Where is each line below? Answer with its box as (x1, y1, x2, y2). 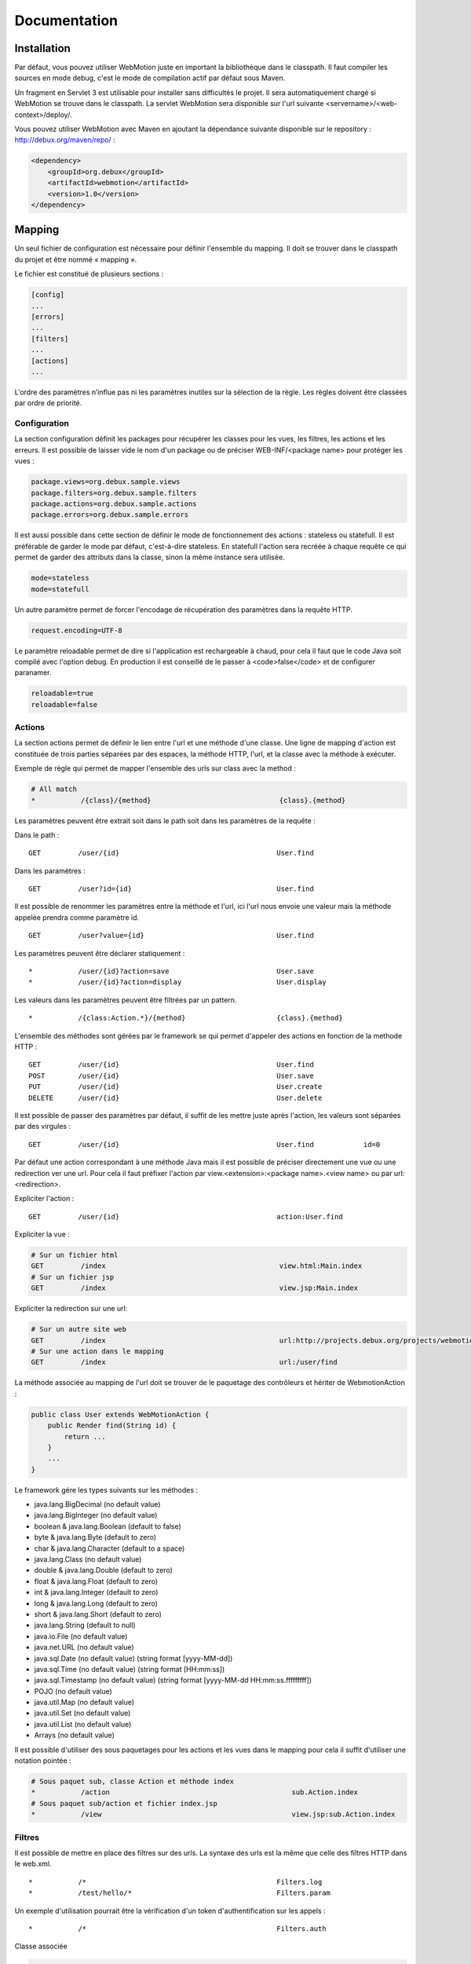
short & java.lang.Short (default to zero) (34, 1609, 162, 1618)
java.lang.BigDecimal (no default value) (34, 1500, 161, 1509)
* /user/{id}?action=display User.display (28, 978, 327, 987)
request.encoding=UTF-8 (31, 625, 123, 635)
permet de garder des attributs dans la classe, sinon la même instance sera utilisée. (14, 552, 286, 562)
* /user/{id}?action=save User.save (28, 967, 314, 976)
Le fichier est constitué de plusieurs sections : (14, 269, 164, 279)
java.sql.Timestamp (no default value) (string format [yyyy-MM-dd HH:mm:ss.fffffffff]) (34, 1676, 312, 1685)
